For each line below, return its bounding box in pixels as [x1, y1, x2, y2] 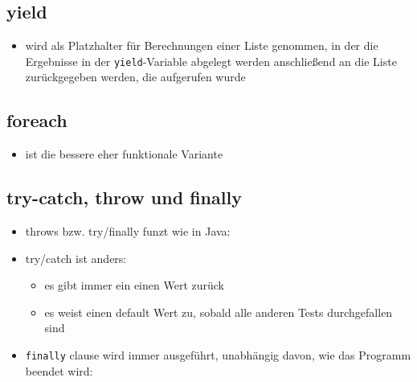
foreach [6, 108, 67, 133]
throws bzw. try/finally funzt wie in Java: [25, 223, 231, 240]
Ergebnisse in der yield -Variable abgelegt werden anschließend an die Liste [25, 52, 397, 69]
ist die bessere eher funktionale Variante [25, 146, 223, 162]
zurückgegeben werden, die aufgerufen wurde [25, 68, 246, 85]
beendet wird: [25, 362, 93, 379]
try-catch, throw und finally [6, 185, 242, 210]
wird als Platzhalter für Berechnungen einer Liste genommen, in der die [25, 37, 378, 54]
